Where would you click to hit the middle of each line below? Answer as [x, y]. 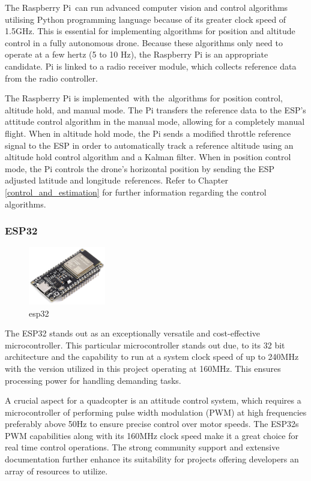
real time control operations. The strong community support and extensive [142, 447]
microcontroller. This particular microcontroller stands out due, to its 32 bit [145, 345]
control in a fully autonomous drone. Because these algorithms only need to [144, 42]
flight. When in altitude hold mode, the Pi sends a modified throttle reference [148, 133]
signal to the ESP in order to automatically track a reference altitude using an [149, 145]
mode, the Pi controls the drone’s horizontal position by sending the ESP [140, 168]
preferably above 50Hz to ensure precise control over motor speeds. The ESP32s [152, 424]
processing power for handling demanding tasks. [93, 380]
